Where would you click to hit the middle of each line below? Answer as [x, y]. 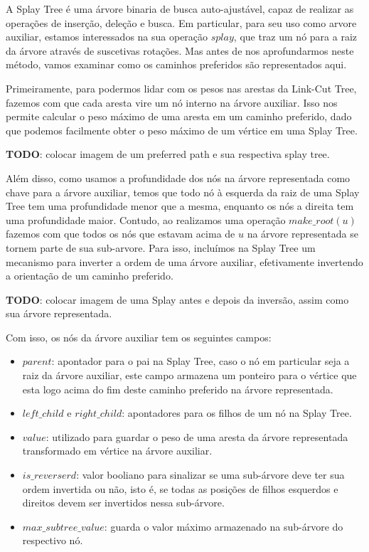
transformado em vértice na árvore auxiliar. [117, 451]
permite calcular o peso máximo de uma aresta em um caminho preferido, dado [179, 116]
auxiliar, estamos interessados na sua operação [107, 37]
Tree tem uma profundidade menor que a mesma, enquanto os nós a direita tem [180, 206]
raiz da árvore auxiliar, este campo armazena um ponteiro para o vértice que [189, 375]
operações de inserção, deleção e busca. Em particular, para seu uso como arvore [181, 22]
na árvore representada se [303, 234]
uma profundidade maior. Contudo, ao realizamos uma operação [146, 219]
